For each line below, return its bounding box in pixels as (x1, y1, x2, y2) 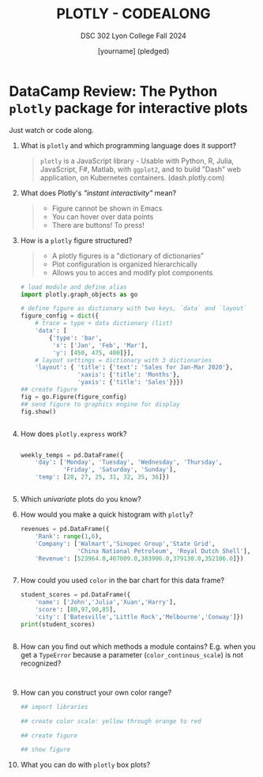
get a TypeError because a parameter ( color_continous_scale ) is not (20, 650, 243, 659)
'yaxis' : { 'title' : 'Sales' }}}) (77, 378, 184, 386)
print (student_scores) (20, 620, 96, 628)
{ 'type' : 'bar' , (49, 334, 103, 342)
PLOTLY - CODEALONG (55, 5, 212, 23)
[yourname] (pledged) (97, 46, 170, 55)
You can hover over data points (51, 211, 154, 222)
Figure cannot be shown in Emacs (51, 203, 163, 213)
